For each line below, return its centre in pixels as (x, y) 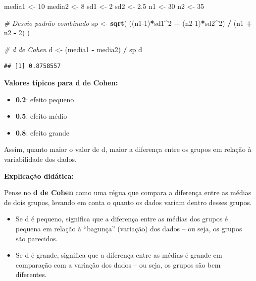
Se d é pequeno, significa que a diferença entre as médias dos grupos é (122, 219)
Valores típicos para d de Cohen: (61, 82)
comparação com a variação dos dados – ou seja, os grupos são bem (118, 264)
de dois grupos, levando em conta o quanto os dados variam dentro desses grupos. (128, 202)
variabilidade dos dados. (40, 159)
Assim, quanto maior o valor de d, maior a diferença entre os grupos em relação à (128, 149)
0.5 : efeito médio (41, 116)
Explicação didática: (39, 176)
